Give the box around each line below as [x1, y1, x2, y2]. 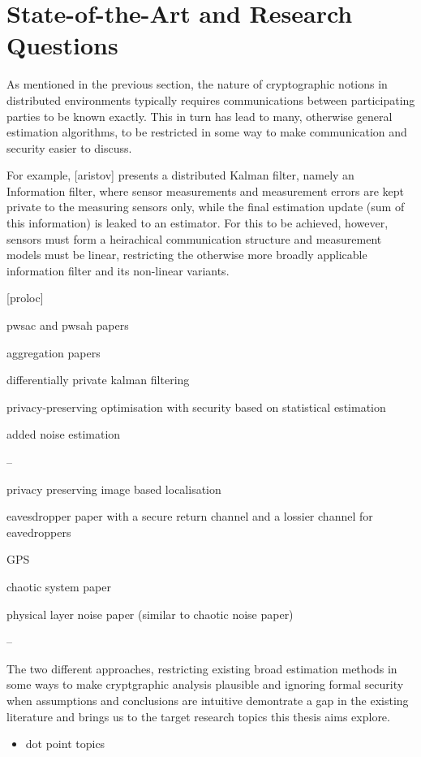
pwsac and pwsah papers [6, 317, 129, 334]
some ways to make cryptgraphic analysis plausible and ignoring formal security [6, 676, 404, 693]
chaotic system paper [6, 577, 111, 595]
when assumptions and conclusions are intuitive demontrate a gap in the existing [6, 691, 409, 708]
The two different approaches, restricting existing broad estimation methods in [6, 660, 397, 677]
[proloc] [6, 289, 44, 306]
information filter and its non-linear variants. [6, 262, 230, 279]
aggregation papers [6, 344, 101, 361]
